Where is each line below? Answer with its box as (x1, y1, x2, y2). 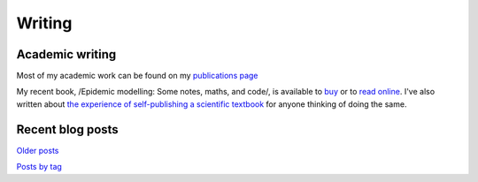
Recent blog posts (16, 122, 119, 137)
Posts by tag (16, 162, 62, 172)
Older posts (16, 145, 59, 155)
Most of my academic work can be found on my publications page (16, 71, 258, 81)
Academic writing (16, 47, 117, 62)
